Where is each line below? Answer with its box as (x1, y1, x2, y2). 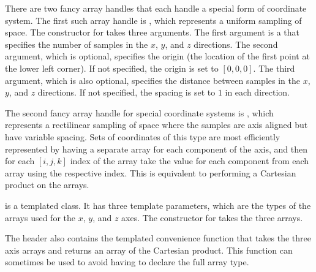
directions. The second (194, 37, 278, 50)
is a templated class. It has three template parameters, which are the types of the (5, 198, 311, 211)
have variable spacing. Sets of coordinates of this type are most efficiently (5, 130, 280, 143)
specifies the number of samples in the (5, 37, 148, 50)
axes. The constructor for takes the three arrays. (121, 211, 303, 224)
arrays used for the (5, 211, 75, 224)
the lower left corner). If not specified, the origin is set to (5, 61, 219, 74)
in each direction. (225, 86, 290, 99)
